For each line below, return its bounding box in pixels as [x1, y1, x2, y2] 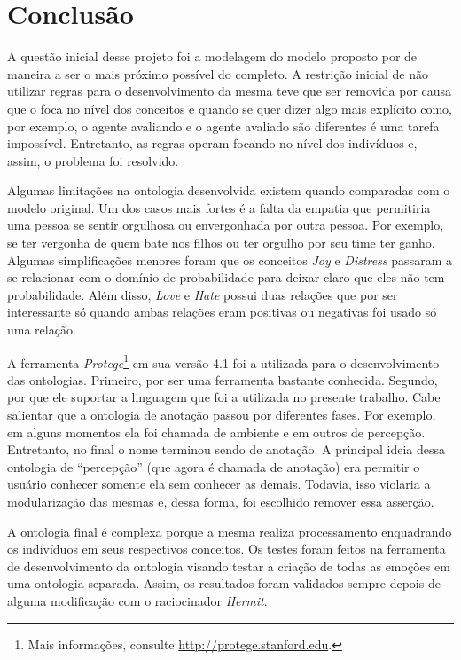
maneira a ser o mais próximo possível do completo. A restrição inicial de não [7, 64, 428, 82]
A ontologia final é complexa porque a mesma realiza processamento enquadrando [7, 522, 452, 540]
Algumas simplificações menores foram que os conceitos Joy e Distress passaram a [7, 250, 452, 269]
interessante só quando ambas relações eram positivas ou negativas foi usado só [7, 302, 437, 321]
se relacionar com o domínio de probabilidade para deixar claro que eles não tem [7, 268, 445, 287]
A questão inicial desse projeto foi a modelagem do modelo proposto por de [7, 47, 418, 66]
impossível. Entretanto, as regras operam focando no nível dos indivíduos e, [7, 134, 418, 153]
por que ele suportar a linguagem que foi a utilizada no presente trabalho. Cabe [7, 388, 441, 406]
